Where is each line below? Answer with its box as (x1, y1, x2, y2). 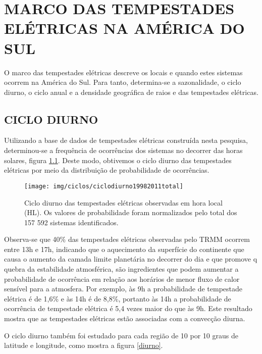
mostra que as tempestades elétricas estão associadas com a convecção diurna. (4, 313, 245, 324)
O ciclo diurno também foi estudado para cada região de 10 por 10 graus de (4, 330, 238, 340)
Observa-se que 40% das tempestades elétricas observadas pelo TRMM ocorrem (4, 234, 250, 244)
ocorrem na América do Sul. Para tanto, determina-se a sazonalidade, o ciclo (4, 77, 241, 87)
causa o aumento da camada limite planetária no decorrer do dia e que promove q (4, 254, 257, 264)
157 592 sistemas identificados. (24, 217, 119, 227)
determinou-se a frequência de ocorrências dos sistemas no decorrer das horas (4, 145, 243, 156)
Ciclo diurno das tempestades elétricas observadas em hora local (24, 197, 223, 208)
